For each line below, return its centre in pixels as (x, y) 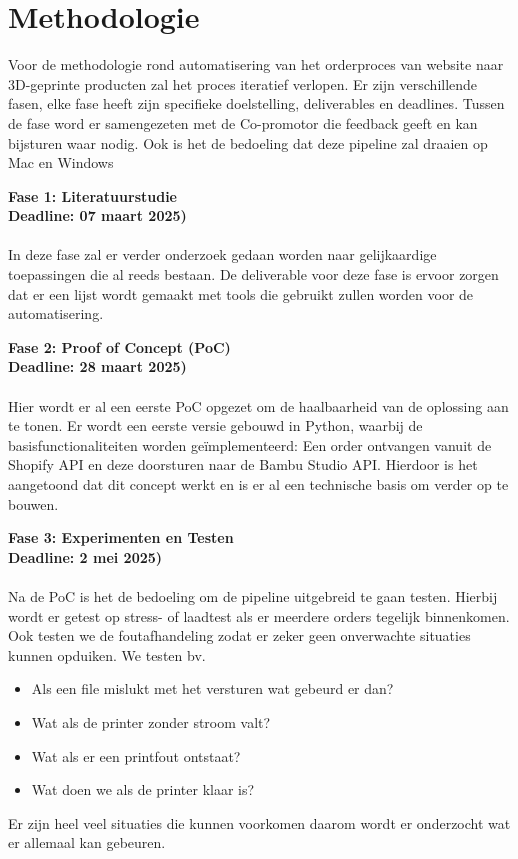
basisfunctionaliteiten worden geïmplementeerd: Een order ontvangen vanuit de (250, 444)
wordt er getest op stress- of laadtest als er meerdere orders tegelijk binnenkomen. (259, 615)
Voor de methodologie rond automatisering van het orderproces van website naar (256, 64)
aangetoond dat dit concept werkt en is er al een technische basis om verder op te (258, 484)
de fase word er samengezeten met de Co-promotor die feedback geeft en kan (243, 122)
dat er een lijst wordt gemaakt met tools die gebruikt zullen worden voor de (241, 293)
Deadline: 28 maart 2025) (97, 366)
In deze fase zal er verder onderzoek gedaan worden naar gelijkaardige (222, 254)
